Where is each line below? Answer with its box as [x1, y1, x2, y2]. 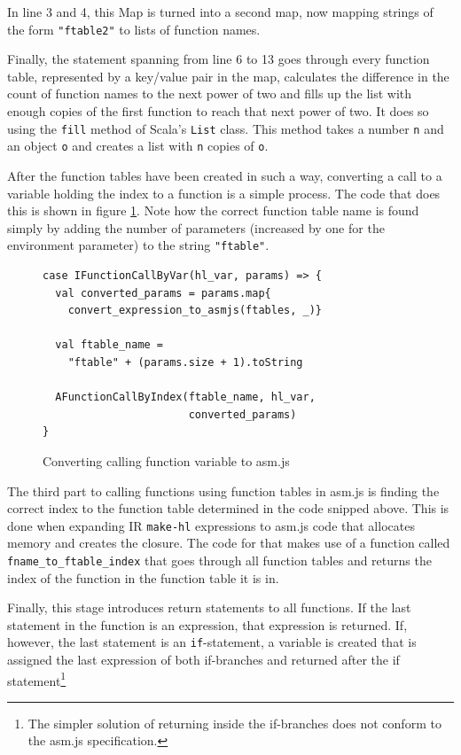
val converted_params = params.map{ [55, 286, 271, 300]
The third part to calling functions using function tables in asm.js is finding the [7, 481, 440, 500]
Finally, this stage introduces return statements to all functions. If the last [7, 598, 411, 617]
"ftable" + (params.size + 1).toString [67, 355, 303, 369]
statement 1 [7, 668, 66, 689]
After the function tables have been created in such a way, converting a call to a [7, 166, 442, 184]
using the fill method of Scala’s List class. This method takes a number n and [7, 119, 444, 137]
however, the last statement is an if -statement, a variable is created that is [7, 633, 417, 651]
